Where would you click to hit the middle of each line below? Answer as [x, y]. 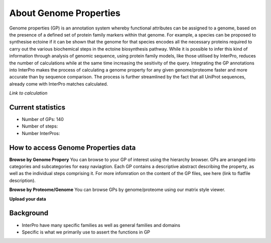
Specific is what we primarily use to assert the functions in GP [86, 232]
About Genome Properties [65, 13]
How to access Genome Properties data [73, 147]
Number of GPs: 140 [43, 119]
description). [23, 180]
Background [29, 213]
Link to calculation [28, 93]
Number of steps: [40, 126]
